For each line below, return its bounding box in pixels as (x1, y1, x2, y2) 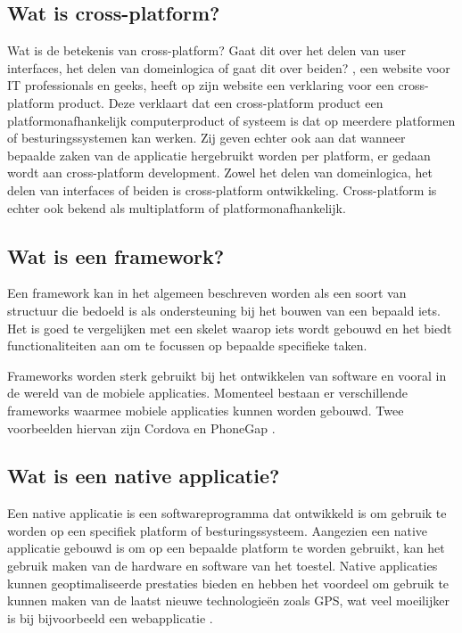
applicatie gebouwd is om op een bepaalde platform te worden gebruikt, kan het (7, 538, 445, 557)
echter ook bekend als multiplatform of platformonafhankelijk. (7, 198, 346, 217)
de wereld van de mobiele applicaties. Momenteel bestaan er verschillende (7, 383, 408, 402)
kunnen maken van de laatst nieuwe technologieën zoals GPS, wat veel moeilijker (7, 591, 450, 610)
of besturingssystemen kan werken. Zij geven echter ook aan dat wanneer (7, 128, 406, 147)
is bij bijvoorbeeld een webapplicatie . (7, 608, 213, 627)
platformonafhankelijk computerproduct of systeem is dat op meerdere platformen (7, 111, 456, 129)
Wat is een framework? (7, 242, 225, 269)
